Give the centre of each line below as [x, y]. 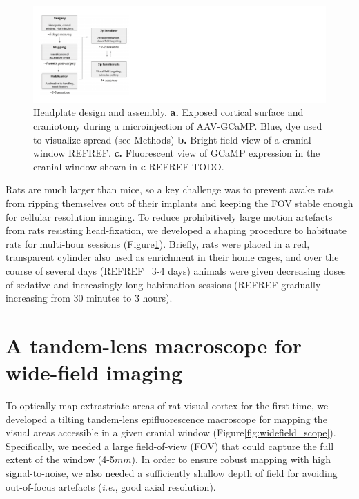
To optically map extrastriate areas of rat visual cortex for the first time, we [167, 405]
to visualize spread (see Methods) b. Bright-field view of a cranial [172, 139]
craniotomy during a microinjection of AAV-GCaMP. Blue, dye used [178, 126]
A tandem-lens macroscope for [154, 345]
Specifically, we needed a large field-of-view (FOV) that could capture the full [170, 446]
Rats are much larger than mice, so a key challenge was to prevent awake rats [170, 189]
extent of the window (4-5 [60, 459]
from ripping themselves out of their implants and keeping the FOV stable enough [179, 203]
